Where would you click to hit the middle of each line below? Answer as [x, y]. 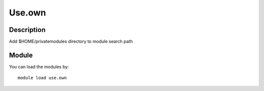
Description [27, 30]
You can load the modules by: [39, 67]
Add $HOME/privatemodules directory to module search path [71, 42]
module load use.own [42, 78]
